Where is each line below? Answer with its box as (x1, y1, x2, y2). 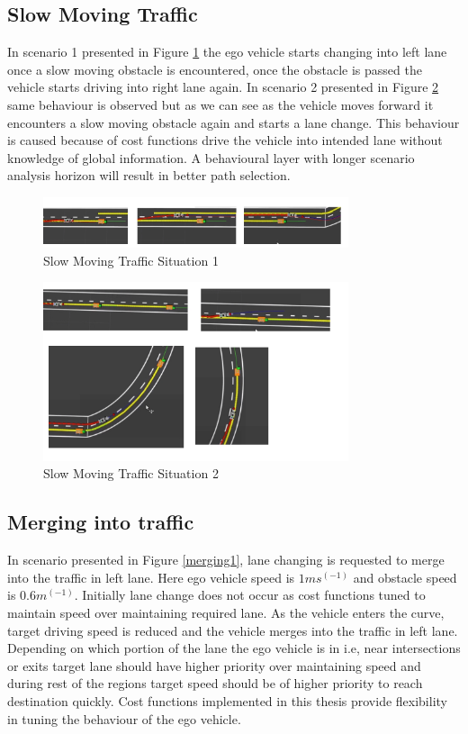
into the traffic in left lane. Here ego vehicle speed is (7, 567, 295, 586)
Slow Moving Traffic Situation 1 (43, 250, 219, 269)
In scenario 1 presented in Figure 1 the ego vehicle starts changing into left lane (7, 42, 447, 61)
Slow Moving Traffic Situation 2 (43, 464, 219, 483)
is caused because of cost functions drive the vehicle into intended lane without (7, 131, 443, 150)
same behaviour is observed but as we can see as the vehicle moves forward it (7, 95, 434, 113)
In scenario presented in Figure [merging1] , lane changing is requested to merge (7, 550, 445, 569)
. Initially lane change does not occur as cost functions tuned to (74, 585, 426, 604)
